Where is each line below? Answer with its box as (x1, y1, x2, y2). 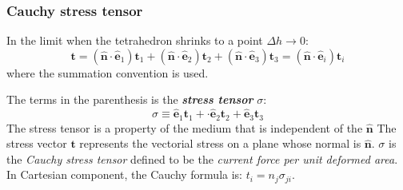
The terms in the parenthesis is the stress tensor (6, 91, 253, 108)
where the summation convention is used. (6, 64, 209, 81)
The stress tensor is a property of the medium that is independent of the (6, 119, 363, 136)
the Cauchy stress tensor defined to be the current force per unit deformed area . (6, 150, 398, 167)
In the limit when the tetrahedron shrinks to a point (6, 32, 263, 49)
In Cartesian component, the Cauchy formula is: (6, 166, 243, 183)
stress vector (6, 135, 67, 152)
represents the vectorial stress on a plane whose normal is (79, 135, 361, 152)
